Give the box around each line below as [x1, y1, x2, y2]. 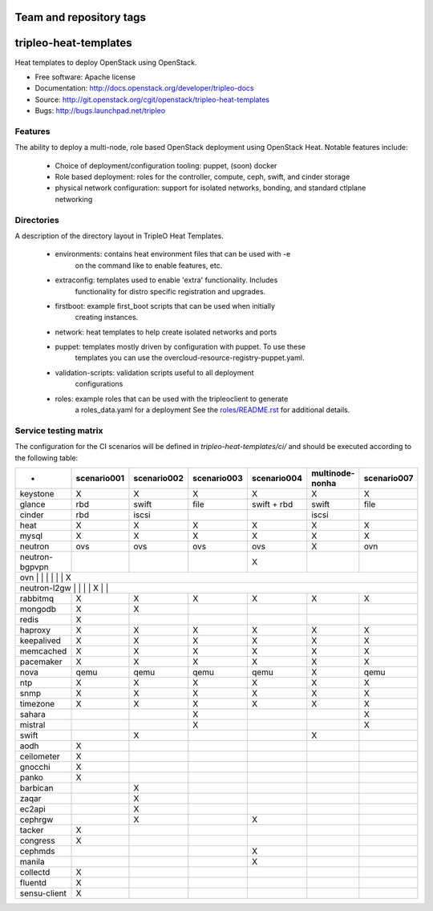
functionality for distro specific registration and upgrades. [75, 286, 266, 296]
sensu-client [19, 887, 67, 898]
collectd [19, 866, 51, 877]
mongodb [19, 603, 56, 614]
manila [19, 856, 45, 867]
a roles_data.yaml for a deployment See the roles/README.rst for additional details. [75, 405, 350, 415]
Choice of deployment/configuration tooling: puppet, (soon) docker [55, 160, 277, 170]
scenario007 [363, 472, 414, 484]
